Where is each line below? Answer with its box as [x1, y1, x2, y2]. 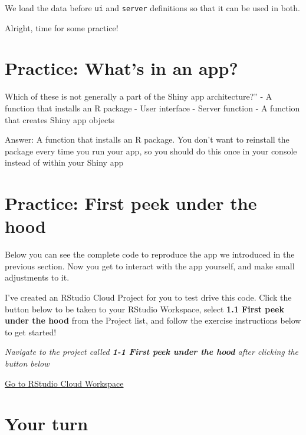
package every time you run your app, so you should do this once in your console [5, 144, 297, 157]
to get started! [5, 325, 57, 338]
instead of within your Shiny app [5, 156, 124, 169]
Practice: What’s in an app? [5, 56, 238, 80]
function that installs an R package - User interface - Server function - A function [5, 101, 300, 114]
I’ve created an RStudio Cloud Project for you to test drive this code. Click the [5, 291, 292, 304]
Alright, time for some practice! [5, 21, 119, 34]
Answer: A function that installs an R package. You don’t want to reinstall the [5, 133, 289, 146]
